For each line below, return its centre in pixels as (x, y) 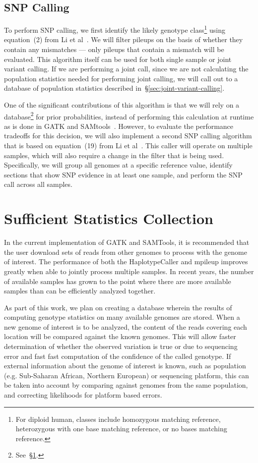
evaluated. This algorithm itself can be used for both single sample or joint (118, 59)
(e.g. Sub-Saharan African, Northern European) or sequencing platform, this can (127, 375)
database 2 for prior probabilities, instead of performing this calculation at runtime (129, 116)
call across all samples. (38, 184)
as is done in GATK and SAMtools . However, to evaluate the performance (119, 126)
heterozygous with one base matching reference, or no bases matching (121, 429)
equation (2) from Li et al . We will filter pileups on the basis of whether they (124, 39)
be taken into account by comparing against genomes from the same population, (126, 385)
